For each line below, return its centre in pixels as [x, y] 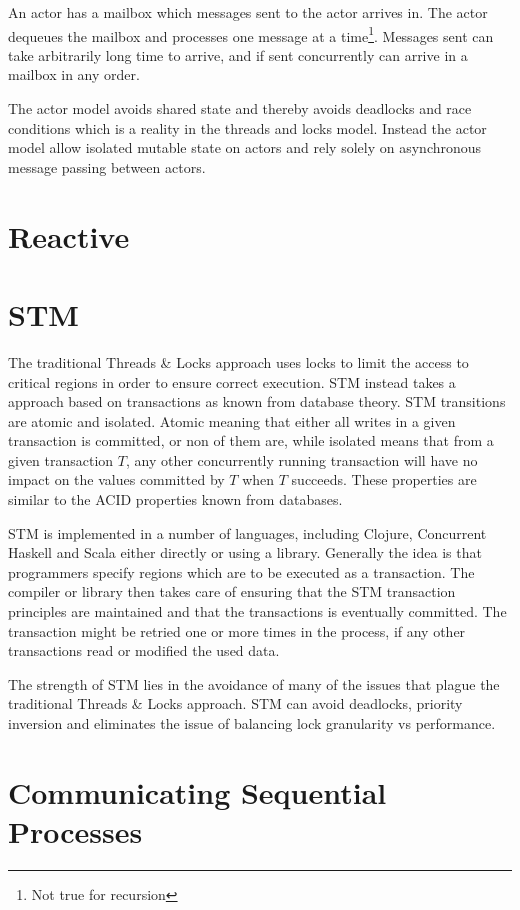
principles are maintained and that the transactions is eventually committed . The [257, 611]
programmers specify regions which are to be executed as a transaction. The [241, 571]
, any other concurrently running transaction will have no [301, 459]
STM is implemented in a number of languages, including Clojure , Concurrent [247, 532]
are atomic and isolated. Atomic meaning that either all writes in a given [232, 420]
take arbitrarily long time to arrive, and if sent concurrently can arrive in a [238, 54]
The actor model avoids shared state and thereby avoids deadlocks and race [240, 108]
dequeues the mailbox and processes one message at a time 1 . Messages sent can [251, 34]
